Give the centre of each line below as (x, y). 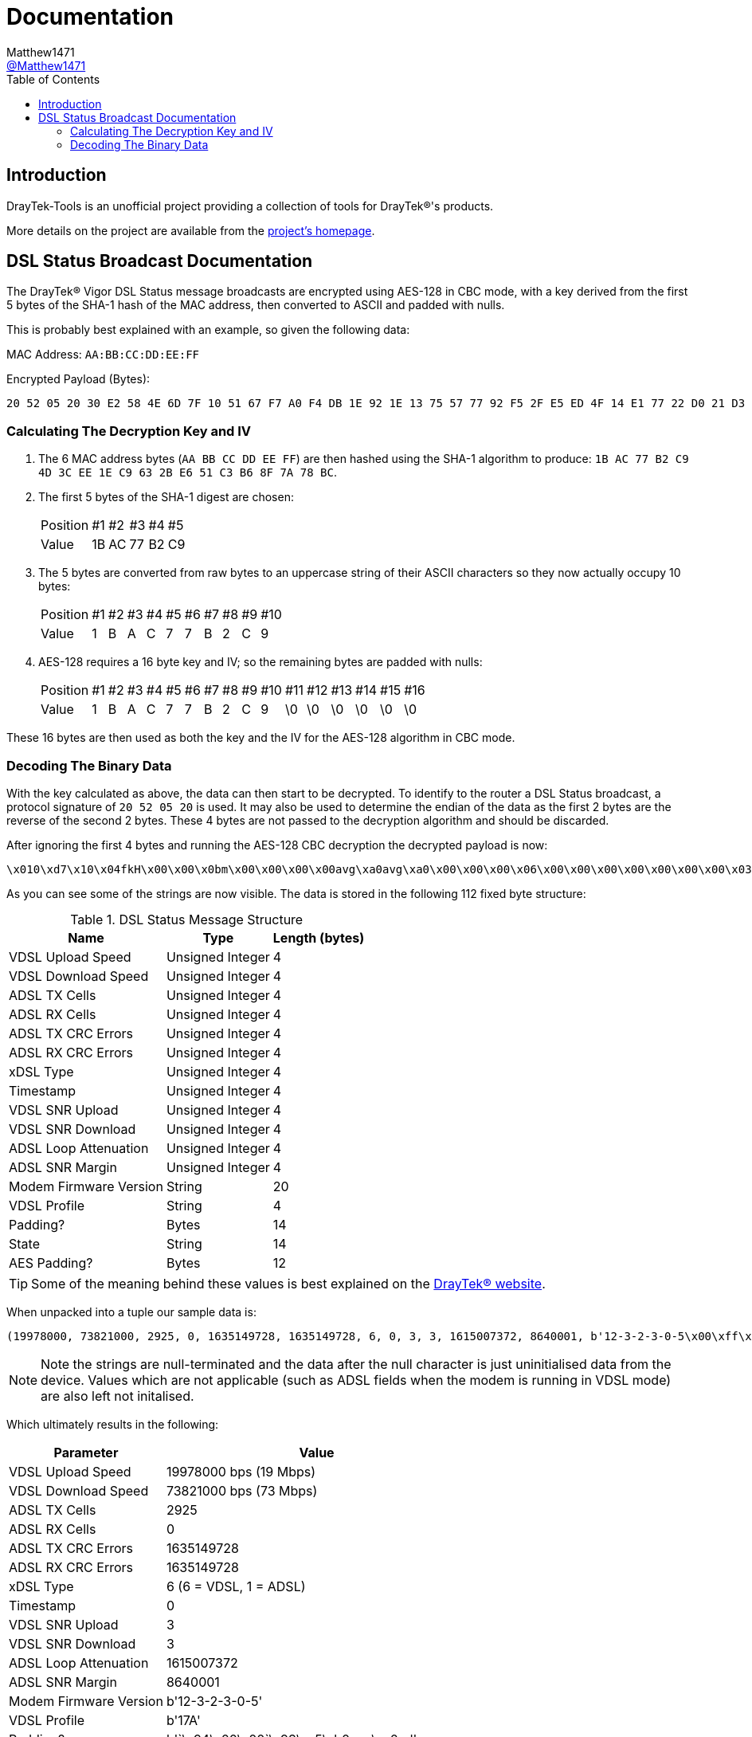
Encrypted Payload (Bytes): (78, 379)
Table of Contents (53, 79)
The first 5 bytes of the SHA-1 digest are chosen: (166, 497)
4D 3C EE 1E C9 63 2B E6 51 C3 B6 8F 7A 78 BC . (188, 472)
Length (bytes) (319, 937)
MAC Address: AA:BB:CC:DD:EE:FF (103, 355)
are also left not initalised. (117, 1396)
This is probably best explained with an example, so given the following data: (208, 330)
